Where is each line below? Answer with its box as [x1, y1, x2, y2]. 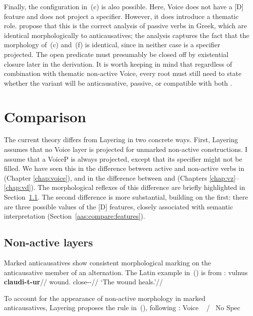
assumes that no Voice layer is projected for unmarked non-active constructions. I [4, 144, 248, 154]
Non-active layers [4, 235, 93, 250]
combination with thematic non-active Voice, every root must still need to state [4, 68, 242, 78]
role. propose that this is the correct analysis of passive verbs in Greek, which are [4, 20, 247, 31]
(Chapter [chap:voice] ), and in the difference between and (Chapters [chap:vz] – [4, 172, 239, 183]
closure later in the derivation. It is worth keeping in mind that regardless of [4, 58, 232, 69]
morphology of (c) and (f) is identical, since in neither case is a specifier [4, 39, 220, 50]
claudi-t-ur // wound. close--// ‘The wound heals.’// [4, 277, 163, 287]
